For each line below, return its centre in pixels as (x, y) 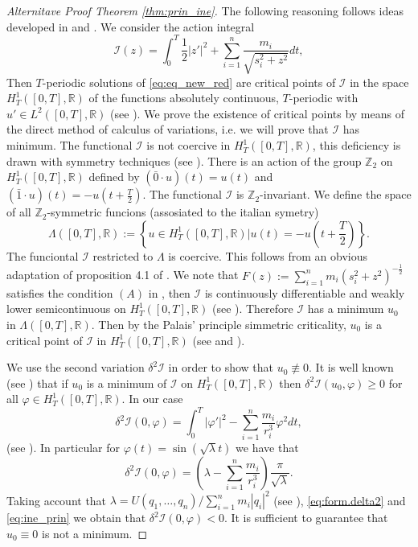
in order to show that (221, 367)
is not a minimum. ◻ (95, 533)
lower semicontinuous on (66, 308)
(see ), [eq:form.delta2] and (340, 500)
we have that (267, 447)
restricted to (123, 255)
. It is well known (351, 367)
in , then (169, 292)
